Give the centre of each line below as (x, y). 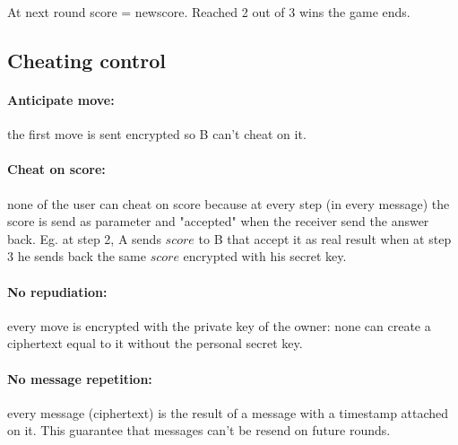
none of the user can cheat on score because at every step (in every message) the (229, 203)
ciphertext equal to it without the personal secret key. (155, 343)
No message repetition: (80, 378)
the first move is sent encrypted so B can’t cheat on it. (157, 134)
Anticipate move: (61, 99)
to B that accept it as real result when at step (325, 238)
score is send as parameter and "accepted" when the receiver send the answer (218, 221)
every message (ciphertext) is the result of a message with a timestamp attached (228, 412)
